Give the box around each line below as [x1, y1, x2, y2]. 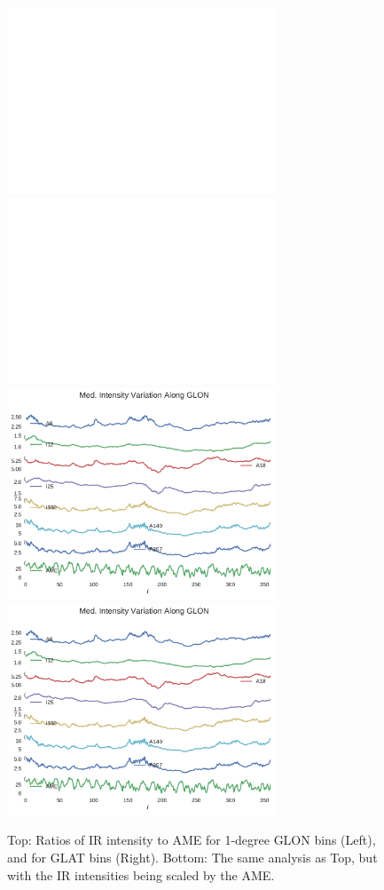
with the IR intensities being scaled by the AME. [7, 865, 275, 884]
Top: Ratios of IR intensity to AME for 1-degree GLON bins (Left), [7, 830, 376, 849]
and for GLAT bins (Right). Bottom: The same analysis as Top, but [7, 848, 378, 866]
